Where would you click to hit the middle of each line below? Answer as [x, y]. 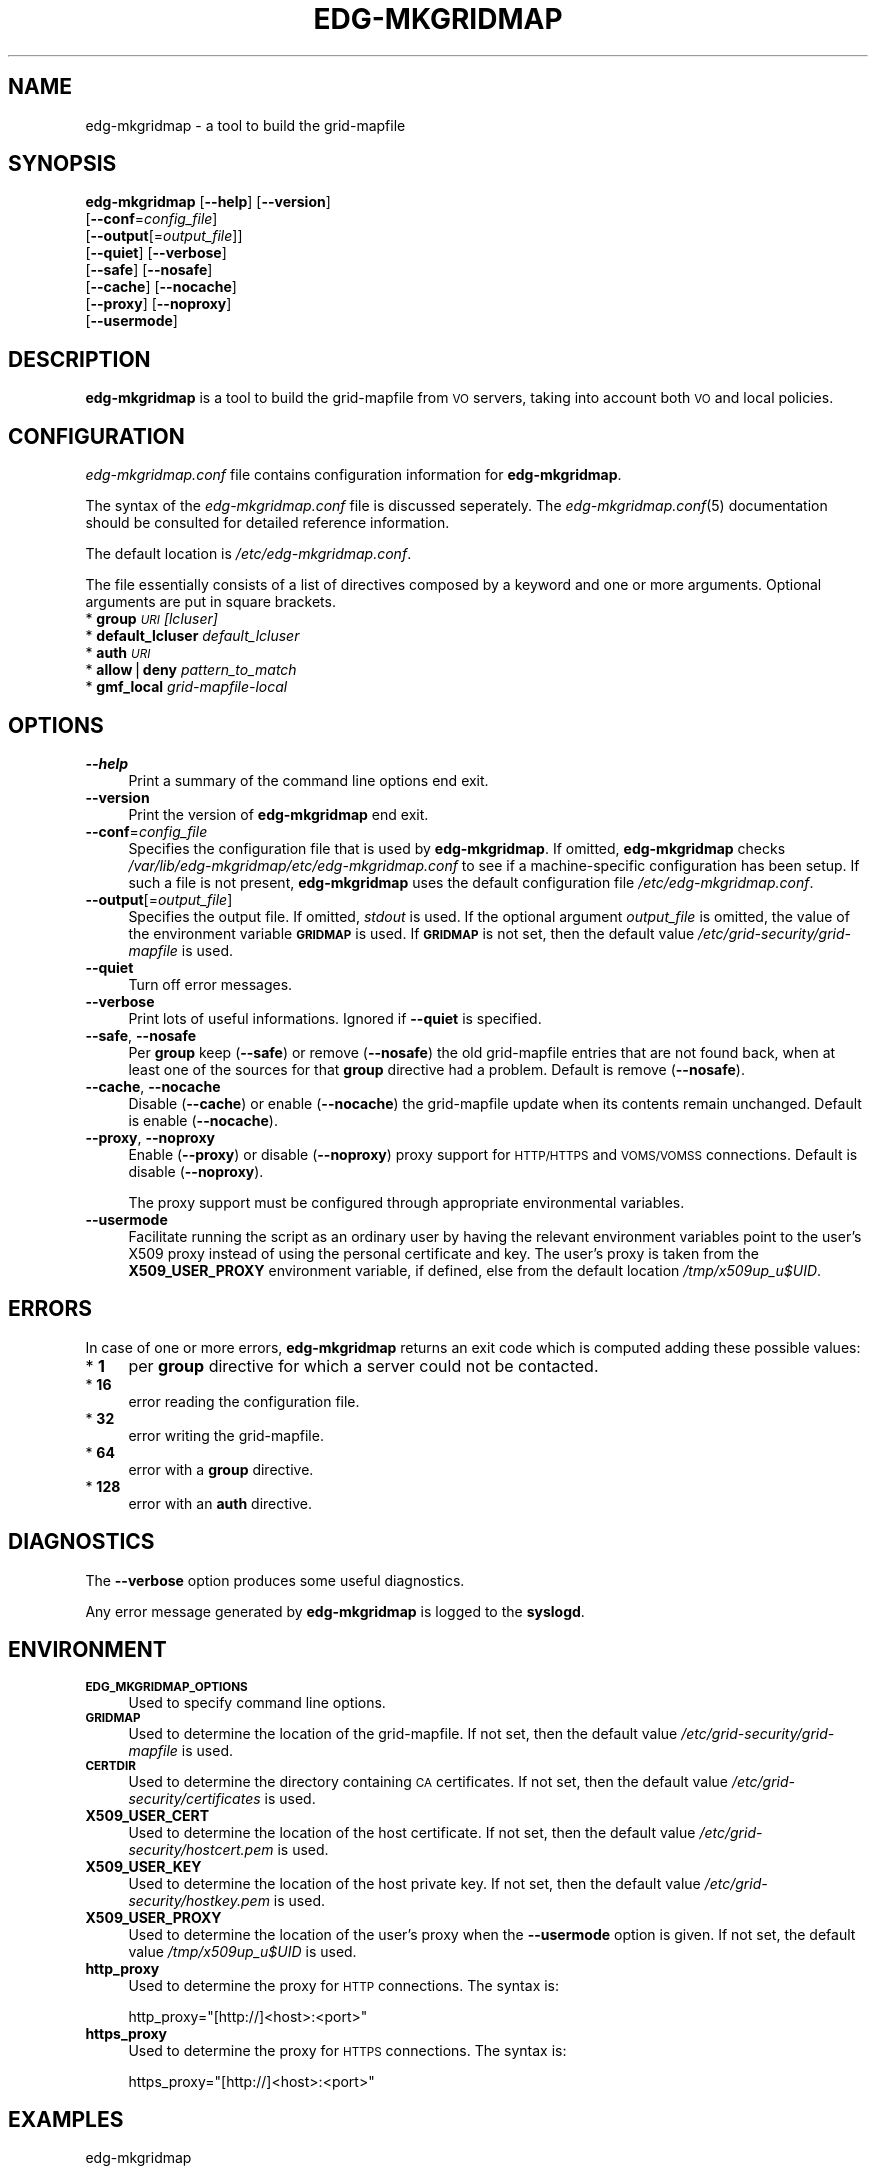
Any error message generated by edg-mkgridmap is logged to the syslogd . [335, 1611]
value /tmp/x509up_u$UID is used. [242, 1951]
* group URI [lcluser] [151, 619]
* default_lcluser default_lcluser [192, 636]
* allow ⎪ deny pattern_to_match [191, 670]
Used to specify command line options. [257, 1702]
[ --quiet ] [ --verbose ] [156, 253]
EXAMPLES [66, 2119]
